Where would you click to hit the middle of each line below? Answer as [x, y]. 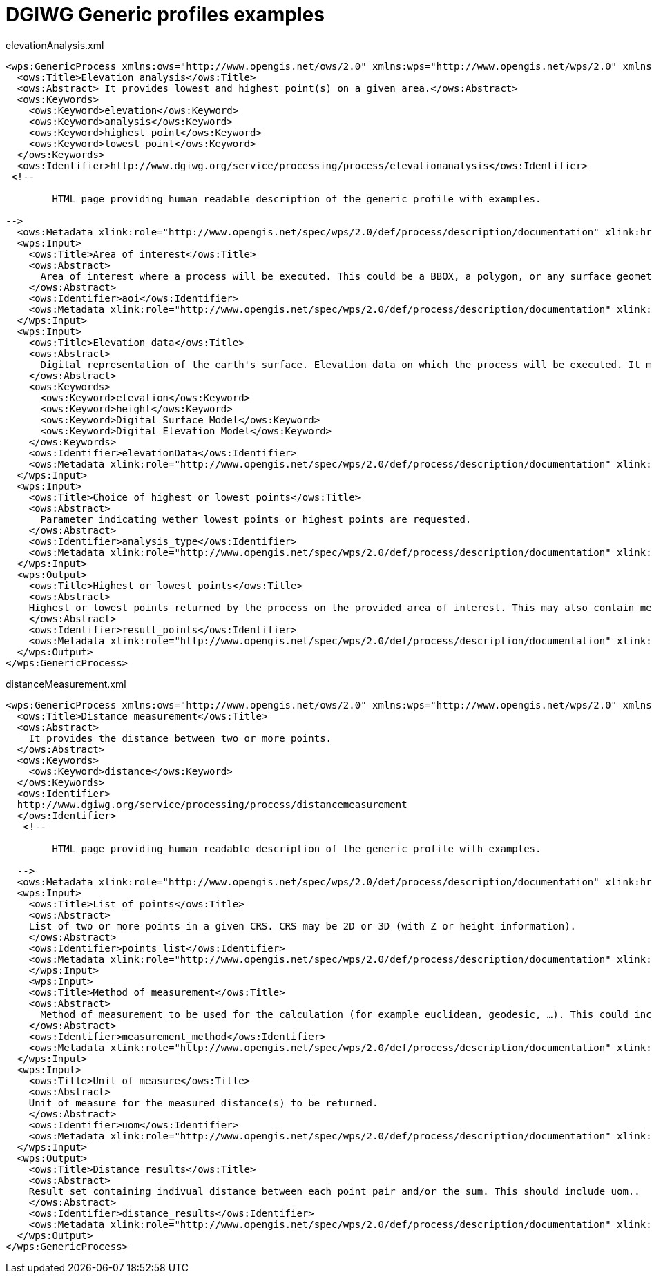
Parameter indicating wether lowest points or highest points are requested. [256, 519]
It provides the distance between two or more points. [180, 738]
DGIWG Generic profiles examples [165, 15]
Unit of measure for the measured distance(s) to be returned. [203, 1103]
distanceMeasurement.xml [66, 684]
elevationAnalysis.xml [55, 45]
